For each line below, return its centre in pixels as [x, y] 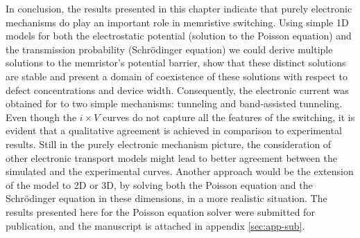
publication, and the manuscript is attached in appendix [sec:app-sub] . [155, 225]
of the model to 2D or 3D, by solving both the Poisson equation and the [159, 184]
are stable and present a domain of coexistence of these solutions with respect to [177, 76]
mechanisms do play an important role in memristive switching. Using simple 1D [177, 22]
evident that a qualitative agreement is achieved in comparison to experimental [174, 130]
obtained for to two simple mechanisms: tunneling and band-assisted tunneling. [174, 103]
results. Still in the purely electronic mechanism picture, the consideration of [169, 144]
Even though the [41, 117]
